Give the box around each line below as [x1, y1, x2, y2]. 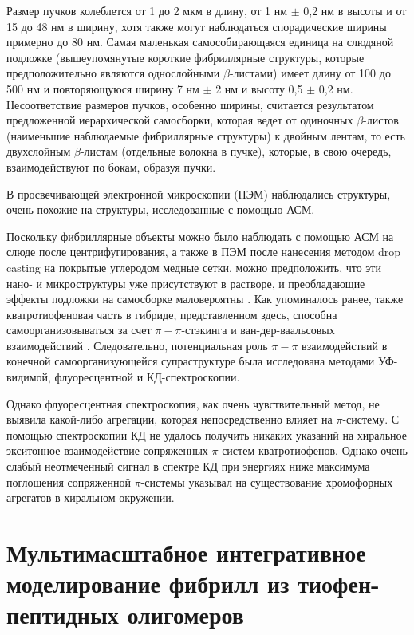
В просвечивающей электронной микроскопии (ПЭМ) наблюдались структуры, [6, 185, 391, 202]
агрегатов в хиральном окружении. [6, 489, 175, 506]
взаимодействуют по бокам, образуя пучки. [6, 158, 216, 175]
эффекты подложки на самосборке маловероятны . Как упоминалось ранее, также [6, 290, 404, 307]
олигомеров [127, 598, 244, 631]
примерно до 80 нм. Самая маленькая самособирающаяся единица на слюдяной [6, 34, 394, 50]
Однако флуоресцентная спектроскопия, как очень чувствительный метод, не [6, 395, 380, 412]
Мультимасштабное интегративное [6, 536, 366, 568]
